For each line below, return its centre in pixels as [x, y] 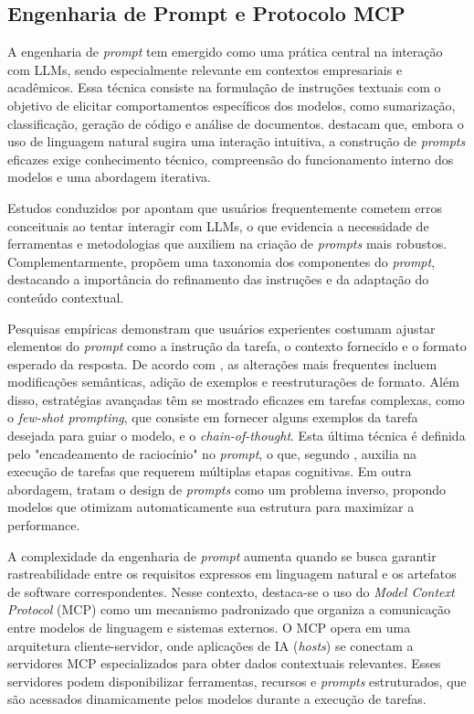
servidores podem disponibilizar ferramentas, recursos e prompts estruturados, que [237, 681]
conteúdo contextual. [66, 297]
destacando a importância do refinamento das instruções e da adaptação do [218, 279]
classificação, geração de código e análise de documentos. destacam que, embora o [236, 123]
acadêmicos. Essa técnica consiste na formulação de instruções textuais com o [224, 87]
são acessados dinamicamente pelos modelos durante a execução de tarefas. [217, 699]
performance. [44, 525]
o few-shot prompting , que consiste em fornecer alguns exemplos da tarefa [213, 417]
